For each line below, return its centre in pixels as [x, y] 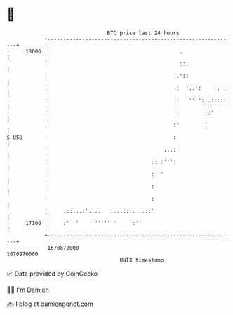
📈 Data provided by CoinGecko [52, 274]
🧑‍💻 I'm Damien [28, 290]
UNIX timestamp [142, 260]
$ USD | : [92, 137]
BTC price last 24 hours [143, 33]
